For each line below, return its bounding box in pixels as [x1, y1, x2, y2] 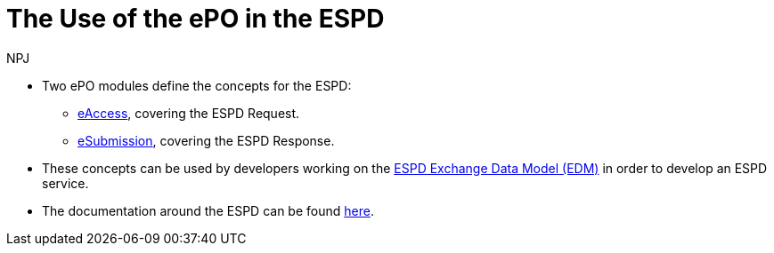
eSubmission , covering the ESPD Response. [77, 132, 335, 148]
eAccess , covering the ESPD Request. [77, 105, 300, 121]
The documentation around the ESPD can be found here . [42, 202, 374, 218]
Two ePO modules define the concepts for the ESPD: [42, 77, 352, 93]
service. [42, 175, 89, 191]
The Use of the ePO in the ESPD [6, 4, 385, 34]
